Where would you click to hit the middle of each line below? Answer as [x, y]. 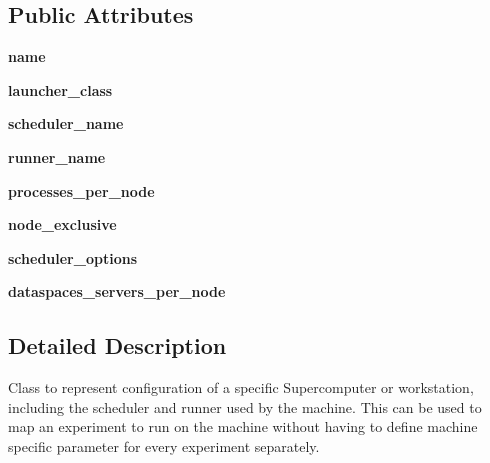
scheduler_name [66, 123]
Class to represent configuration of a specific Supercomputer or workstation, [241, 387]
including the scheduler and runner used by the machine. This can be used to [245, 406]
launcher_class [60, 89]
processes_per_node [81, 190]
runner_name [57, 156]
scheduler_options [72, 257]
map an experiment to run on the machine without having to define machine [243, 426]
